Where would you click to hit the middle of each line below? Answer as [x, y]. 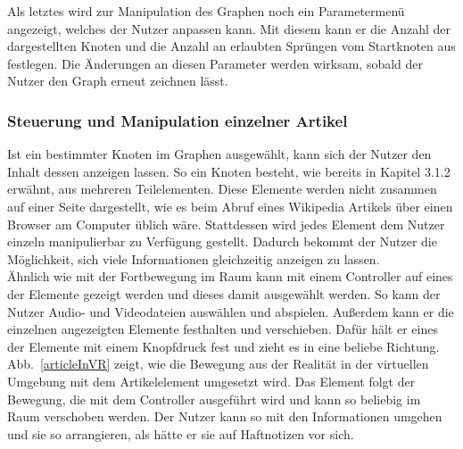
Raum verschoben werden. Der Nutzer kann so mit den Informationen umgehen [225, 416]
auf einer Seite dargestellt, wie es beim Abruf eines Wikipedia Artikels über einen [230, 206]
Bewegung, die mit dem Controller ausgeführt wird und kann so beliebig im [214, 399]
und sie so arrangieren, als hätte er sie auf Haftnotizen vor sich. [181, 433]
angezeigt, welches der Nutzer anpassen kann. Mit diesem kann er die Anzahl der [229, 28]
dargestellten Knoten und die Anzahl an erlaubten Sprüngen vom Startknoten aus [231, 46]
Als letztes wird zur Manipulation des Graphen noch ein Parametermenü [206, 11]
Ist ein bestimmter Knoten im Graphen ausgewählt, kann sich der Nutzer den [219, 154]
